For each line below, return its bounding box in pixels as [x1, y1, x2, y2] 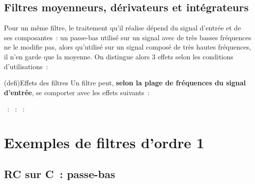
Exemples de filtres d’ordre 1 [4, 132, 204, 153]
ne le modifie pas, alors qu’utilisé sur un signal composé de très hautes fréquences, [4, 42, 251, 52]
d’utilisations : [4, 61, 48, 71]
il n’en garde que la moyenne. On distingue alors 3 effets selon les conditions [4, 51, 233, 61]
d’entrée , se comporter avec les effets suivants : [4, 87, 150, 97]
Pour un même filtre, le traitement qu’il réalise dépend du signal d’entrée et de [4, 23, 241, 33]
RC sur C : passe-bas [4, 166, 115, 181]
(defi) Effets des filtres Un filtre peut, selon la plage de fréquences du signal [4, 78, 246, 88]
